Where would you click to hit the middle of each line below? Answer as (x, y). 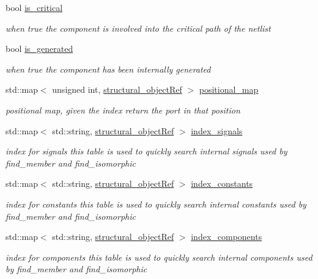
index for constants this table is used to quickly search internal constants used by (156, 204)
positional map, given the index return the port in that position (123, 110)
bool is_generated (39, 49)
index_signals (217, 130)
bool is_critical (34, 7)
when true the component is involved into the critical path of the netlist (138, 28)
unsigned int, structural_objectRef (117, 89)
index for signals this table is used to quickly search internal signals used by (146, 151)
